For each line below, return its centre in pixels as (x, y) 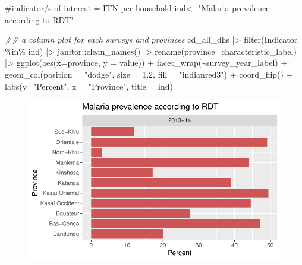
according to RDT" (40, 19)
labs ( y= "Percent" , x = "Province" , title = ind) (89, 86)
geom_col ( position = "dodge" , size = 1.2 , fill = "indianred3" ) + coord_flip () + (149, 74)
